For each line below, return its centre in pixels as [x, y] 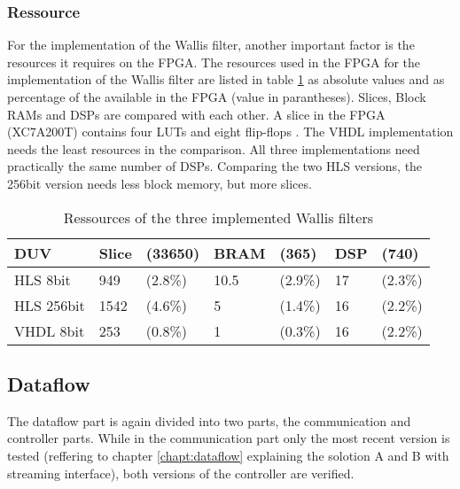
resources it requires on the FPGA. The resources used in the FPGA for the [214, 62]
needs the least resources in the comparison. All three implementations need [214, 148]
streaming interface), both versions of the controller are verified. [181, 473]
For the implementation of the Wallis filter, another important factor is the [211, 45]
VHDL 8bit [50, 330]
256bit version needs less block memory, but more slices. [160, 183]
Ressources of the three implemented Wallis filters [218, 217]
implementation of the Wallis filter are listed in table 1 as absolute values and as [226, 79]
